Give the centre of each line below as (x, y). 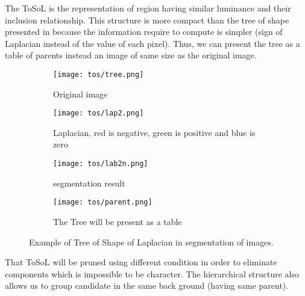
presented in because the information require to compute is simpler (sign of (144, 32)
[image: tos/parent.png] (103, 202)
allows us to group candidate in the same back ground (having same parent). (147, 285)
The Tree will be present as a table (118, 221)
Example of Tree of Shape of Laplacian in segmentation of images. (151, 242)
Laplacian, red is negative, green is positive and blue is (154, 132)
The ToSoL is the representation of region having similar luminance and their (148, 8)
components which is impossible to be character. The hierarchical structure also (152, 273)
